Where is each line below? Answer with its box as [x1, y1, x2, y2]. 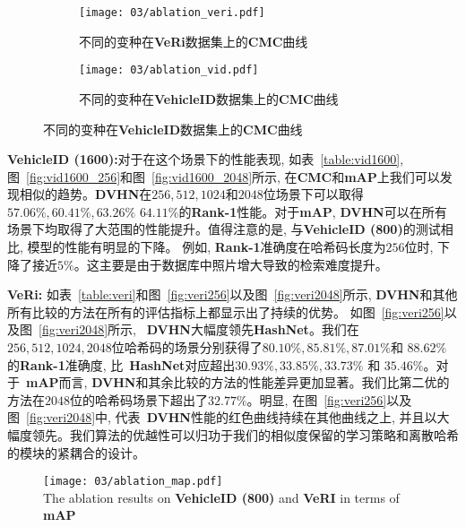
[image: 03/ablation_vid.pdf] [79, 64, 259, 77]
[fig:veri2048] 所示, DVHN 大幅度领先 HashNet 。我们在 [39, 320, 359, 339]
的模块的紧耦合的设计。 [7, 443, 145, 462]
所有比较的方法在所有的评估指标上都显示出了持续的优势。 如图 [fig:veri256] [7, 302, 444, 321]
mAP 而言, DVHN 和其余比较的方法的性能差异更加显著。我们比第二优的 [26, 373, 450, 392]
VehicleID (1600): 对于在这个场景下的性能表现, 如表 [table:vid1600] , [7, 150, 404, 168]
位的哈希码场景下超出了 [70, 390, 208, 409]
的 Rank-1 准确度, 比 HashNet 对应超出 [7, 355, 236, 374]
